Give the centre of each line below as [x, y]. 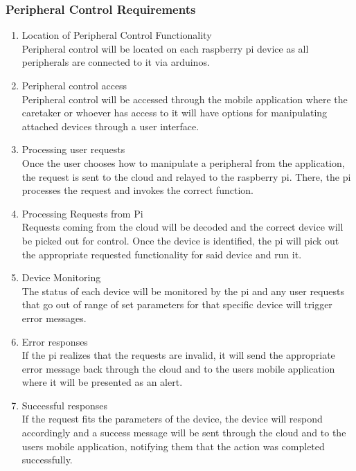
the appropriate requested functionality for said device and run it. [162, 254]
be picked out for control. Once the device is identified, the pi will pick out [180, 240]
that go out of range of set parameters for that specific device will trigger [177, 304]
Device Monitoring [61, 277]
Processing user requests [73, 149]
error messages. [54, 318]
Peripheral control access [74, 85]
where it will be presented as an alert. [102, 382]
